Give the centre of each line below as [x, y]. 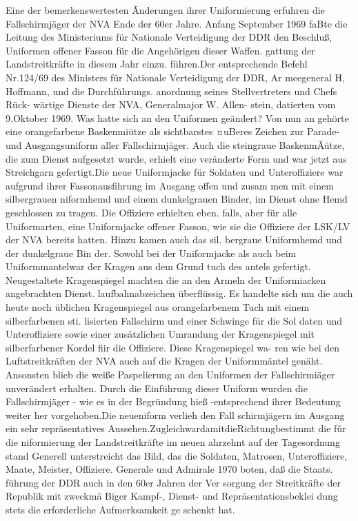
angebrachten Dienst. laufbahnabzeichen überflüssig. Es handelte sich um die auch [179, 293]
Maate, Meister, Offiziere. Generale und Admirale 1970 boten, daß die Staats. [169, 469]
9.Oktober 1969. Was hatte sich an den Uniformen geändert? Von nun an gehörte [177, 118]
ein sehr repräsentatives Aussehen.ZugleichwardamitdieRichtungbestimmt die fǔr [176, 428]
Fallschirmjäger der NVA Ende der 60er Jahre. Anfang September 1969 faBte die [177, 23]
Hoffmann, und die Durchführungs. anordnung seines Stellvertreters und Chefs [171, 91]
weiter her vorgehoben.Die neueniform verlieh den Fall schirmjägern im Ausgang [175, 415]
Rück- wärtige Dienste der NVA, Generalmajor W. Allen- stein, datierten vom [171, 104]
